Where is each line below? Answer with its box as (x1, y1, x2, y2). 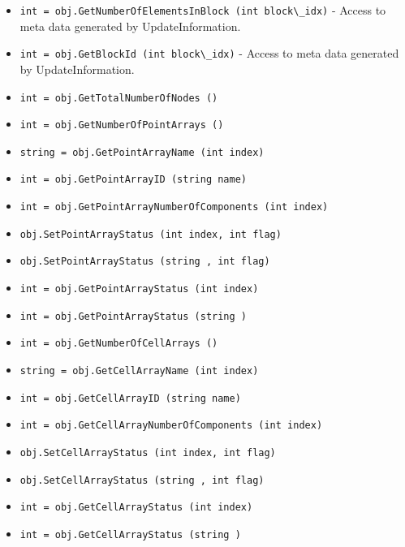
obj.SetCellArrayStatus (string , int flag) (19, 474, 265, 486)
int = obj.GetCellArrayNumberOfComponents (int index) (19, 420, 323, 432)
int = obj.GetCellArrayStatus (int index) (19, 502, 253, 514)
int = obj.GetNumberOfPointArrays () (19, 119, 224, 131)
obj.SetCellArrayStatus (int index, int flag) (19, 447, 276, 459)
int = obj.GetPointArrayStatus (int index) (19, 283, 259, 295)
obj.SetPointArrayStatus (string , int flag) (19, 256, 270, 268)
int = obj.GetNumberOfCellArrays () (19, 338, 218, 350)
